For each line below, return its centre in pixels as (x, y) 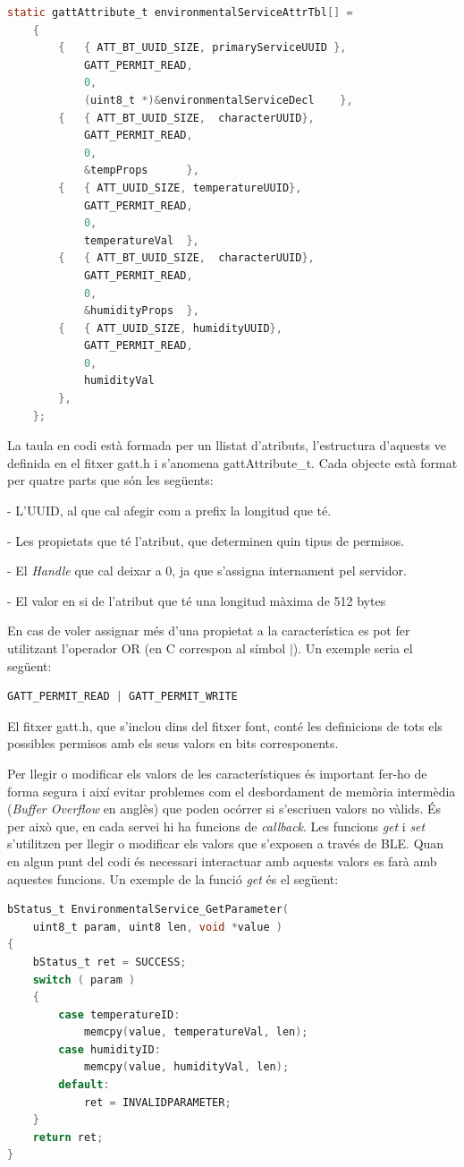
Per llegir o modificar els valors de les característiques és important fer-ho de (217, 773)
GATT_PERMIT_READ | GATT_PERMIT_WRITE (122, 697)
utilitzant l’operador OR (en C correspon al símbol (147, 648)
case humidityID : (110, 1049)
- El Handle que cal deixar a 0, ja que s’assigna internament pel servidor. (207, 571)
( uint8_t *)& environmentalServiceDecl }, (218, 100)
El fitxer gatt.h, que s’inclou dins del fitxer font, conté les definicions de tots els (225, 725)
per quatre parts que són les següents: (110, 480)
